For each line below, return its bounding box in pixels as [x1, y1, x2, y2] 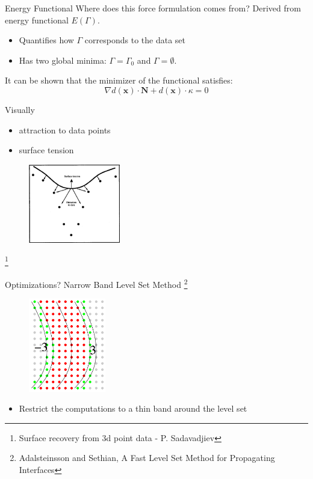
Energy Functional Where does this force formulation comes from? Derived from [5, 2, 301, 14]
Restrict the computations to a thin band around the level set [19, 402, 247, 415]
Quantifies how [19, 34, 74, 46]
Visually [5, 103, 35, 115]
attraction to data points [19, 123, 111, 136]
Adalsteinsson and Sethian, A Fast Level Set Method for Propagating [19, 451, 275, 464]
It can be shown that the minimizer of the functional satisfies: [5, 74, 233, 87]
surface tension [19, 144, 74, 156]
